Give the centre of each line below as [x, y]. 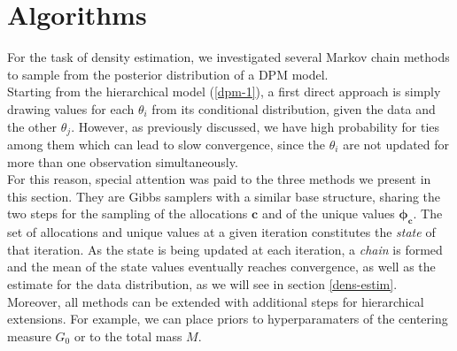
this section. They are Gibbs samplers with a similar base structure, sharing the [224, 196]
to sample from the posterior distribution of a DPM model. [168, 74]
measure [29, 336]
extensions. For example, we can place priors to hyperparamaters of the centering [228, 319]
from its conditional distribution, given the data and [294, 108]
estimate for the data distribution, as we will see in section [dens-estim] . [202, 283]
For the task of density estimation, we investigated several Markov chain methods [228, 57]
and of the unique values [328, 214]
